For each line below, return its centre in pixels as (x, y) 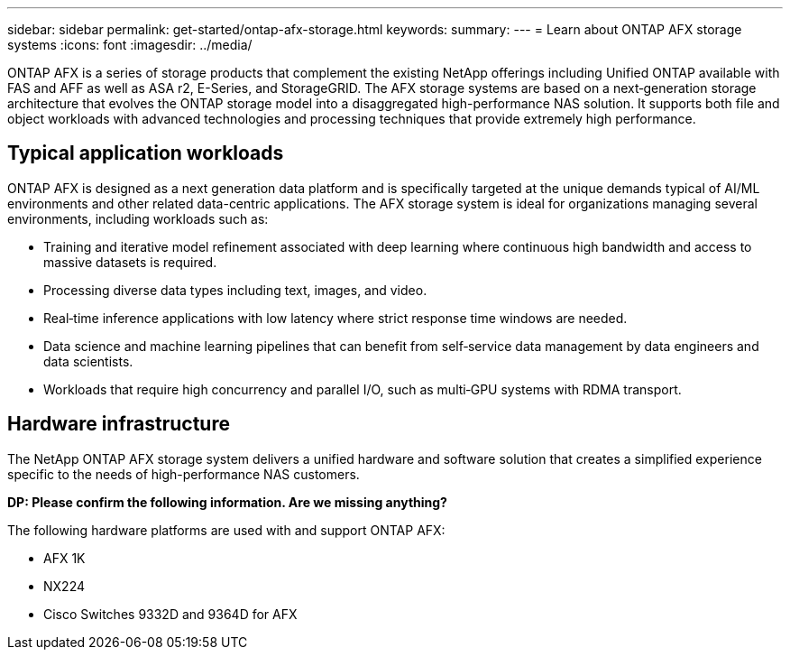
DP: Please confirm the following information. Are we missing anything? (227, 502)
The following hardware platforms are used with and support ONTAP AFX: (226, 530)
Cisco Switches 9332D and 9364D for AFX (170, 614)
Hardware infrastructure (119, 424)
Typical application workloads (146, 153)
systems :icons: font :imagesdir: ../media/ (130, 45)
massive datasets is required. (130, 262)
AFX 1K (64, 558)
